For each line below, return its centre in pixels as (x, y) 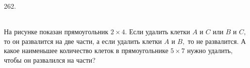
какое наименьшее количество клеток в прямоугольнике (86, 50)
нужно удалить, (210, 50)
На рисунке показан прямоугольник (56, 32)
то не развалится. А (217, 41)
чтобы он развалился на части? (50, 60)
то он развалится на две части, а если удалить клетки (83, 41)
